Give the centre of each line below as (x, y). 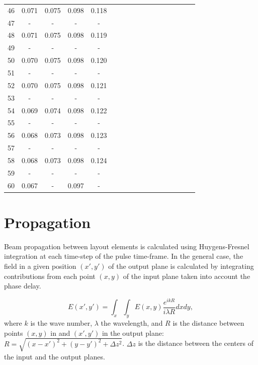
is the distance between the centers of (196, 343)
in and (60, 333)
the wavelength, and (132, 323)
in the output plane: (133, 333)
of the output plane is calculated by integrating (181, 266)
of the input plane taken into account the (187, 276)
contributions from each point (50, 276)
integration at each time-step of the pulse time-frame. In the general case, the (124, 256)
